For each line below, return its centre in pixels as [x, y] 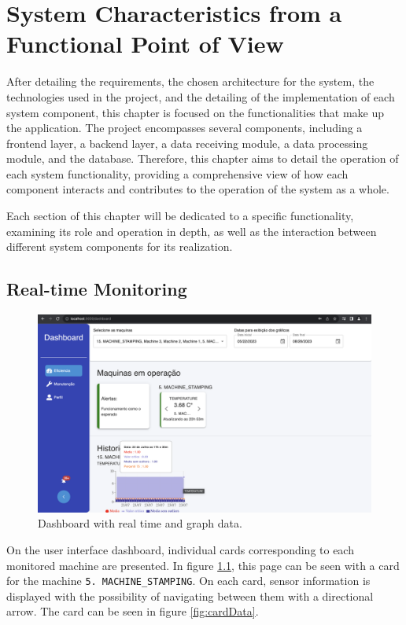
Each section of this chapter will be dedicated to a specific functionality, [180, 216]
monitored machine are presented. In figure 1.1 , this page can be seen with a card [203, 565]
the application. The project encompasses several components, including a [185, 128]
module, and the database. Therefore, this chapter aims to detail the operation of [203, 158]
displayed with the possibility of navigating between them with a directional [190, 596]
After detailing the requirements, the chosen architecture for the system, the [190, 81]
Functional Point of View [145, 44]
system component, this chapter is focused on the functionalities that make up [195, 112]
